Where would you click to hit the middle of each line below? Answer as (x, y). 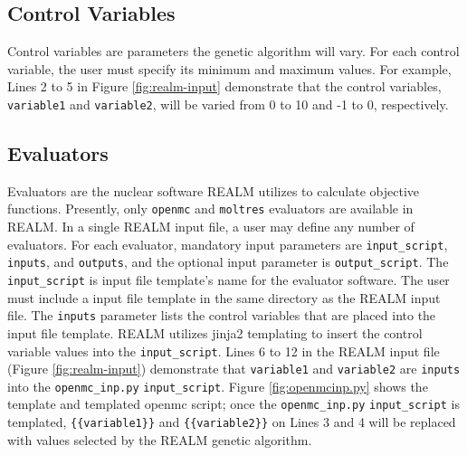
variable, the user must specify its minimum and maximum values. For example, (229, 68)
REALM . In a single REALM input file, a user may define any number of (211, 227)
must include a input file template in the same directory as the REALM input (224, 297)
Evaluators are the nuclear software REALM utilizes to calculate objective (213, 190)
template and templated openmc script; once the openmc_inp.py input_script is (233, 404)
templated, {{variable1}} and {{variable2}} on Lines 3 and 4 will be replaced (232, 422)
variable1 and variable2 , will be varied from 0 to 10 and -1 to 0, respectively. (228, 104)
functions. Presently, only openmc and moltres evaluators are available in (210, 209)
